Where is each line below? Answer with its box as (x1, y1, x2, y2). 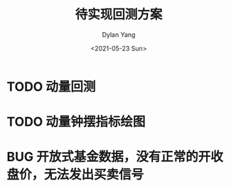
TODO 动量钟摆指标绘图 (6, 114, 146, 130)
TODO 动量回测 (6, 79, 96, 94)
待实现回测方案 (75, 6, 163, 23)
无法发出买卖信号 (44, 167, 144, 183)
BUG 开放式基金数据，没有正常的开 (6, 149, 211, 165)
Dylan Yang (102, 30, 136, 39)
